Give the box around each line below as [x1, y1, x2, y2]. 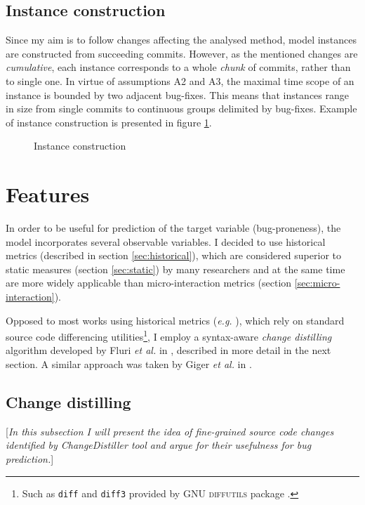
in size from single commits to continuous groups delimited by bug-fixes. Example [6, 101, 357, 116]
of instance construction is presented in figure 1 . [6, 114, 212, 129]
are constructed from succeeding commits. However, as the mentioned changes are [6, 46, 358, 60]
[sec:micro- [294, 275, 340, 290]
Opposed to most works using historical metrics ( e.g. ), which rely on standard [6, 313, 345, 327]
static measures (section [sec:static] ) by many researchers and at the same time [6, 261, 345, 276]
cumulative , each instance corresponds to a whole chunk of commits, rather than [6, 60, 351, 74]
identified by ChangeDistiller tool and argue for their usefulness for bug [6, 438, 312, 452]
